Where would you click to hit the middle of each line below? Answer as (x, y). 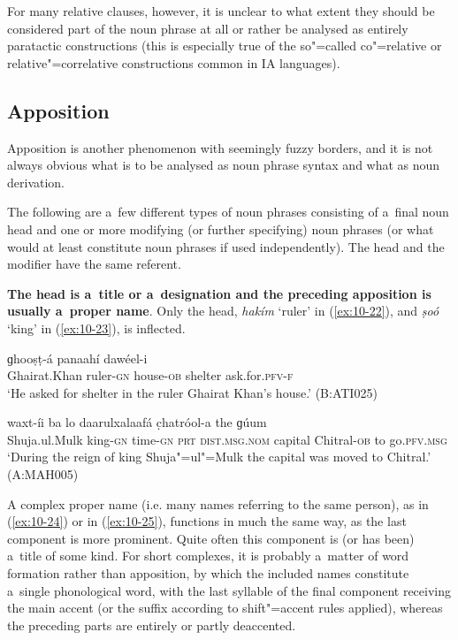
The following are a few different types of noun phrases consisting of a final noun (228, 212)
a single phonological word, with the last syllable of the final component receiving (229, 590)
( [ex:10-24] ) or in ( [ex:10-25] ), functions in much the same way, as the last (207, 521)
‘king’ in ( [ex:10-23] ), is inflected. (96, 328)
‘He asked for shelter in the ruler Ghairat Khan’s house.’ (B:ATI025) (192, 392)
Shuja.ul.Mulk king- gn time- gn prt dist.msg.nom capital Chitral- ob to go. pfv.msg (227, 439)
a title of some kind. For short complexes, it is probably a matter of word (208, 556)
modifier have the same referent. (94, 264)
